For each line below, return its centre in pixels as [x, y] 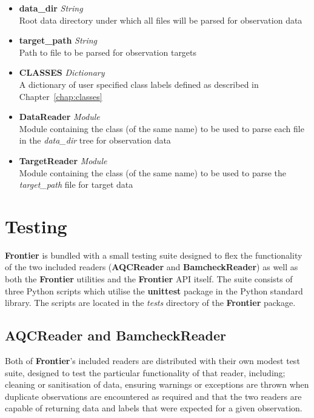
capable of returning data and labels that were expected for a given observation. [154, 408]
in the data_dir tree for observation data [95, 140]
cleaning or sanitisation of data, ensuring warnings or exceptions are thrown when [157, 384]
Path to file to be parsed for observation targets [108, 52]
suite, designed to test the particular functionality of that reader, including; [145, 372]
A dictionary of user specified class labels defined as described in [139, 84]
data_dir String [51, 8]
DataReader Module [59, 117]
